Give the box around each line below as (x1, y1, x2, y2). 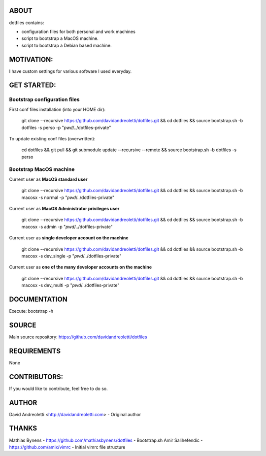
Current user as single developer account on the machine (9, 235, 129, 241)
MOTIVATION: (9, 55, 53, 64)
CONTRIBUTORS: (9, 372, 64, 381)
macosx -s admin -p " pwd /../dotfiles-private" (21, 224, 113, 229)
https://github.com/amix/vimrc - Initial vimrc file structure (9, 444, 126, 450)
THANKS (9, 424, 37, 433)
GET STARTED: (9, 81, 56, 90)
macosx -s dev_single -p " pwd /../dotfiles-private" (21, 253, 122, 259)
